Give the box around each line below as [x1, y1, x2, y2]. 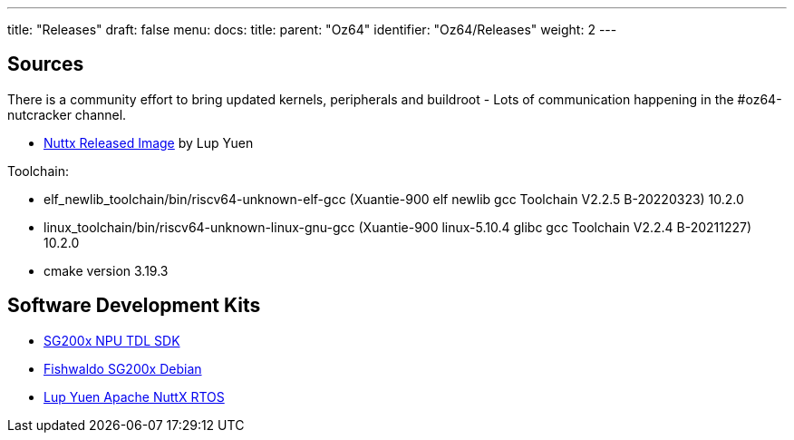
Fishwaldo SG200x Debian [44, 360, 202, 376]
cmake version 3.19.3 [44, 262, 169, 279]
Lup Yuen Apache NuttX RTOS [44, 388, 225, 405]
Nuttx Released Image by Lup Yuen [44, 134, 254, 151]
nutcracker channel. [7, 106, 127, 122]
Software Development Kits [7, 294, 261, 318]
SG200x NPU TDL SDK [44, 332, 180, 348]
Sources [7, 53, 84, 76]
